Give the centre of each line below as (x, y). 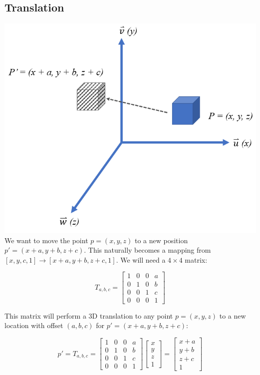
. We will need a (141, 259)
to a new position (161, 240)
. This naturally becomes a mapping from (147, 250)
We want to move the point (46, 240)
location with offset (34, 325)
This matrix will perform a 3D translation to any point (89, 315)
